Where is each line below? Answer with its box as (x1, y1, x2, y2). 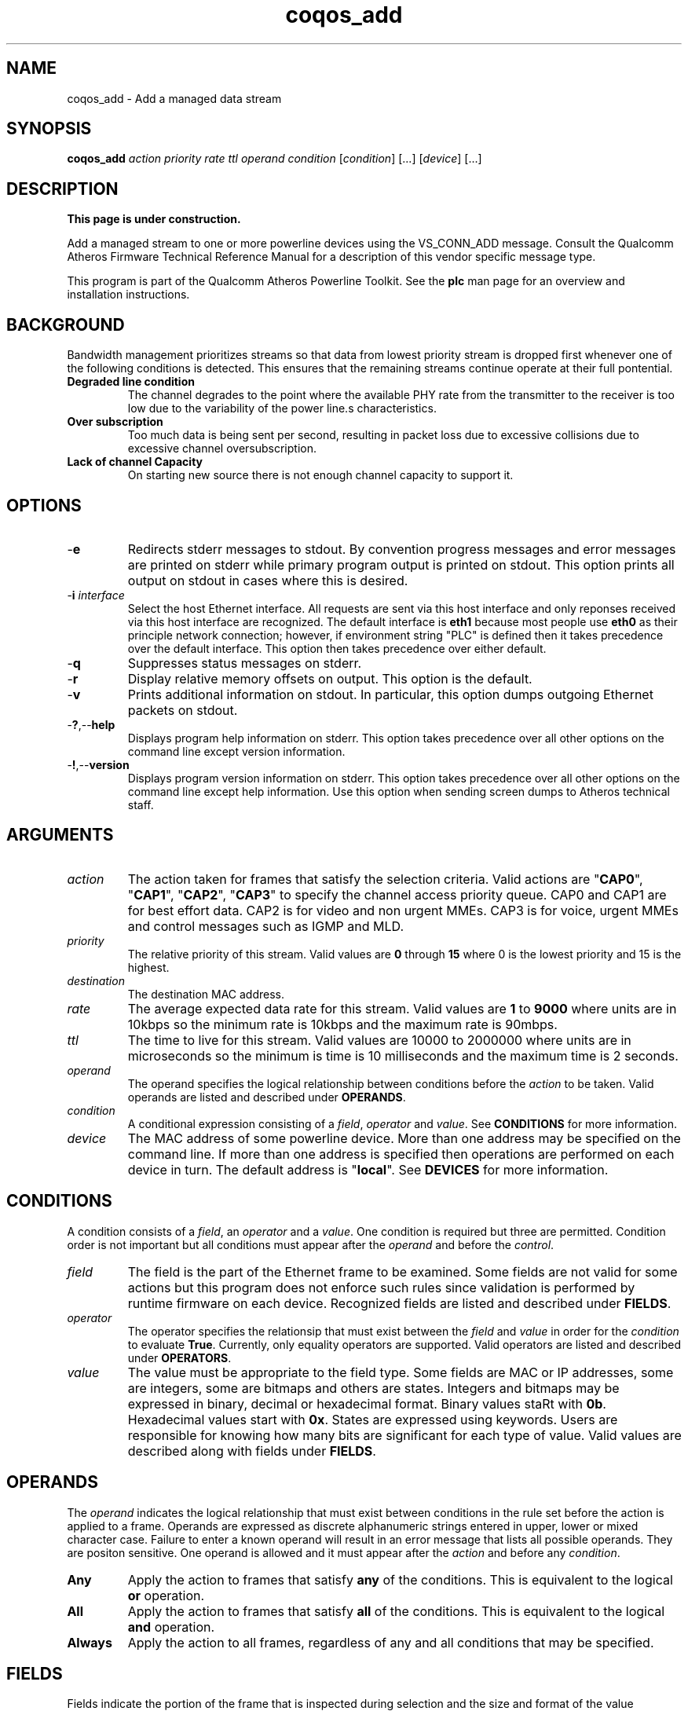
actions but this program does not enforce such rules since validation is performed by (127, 1279, 635, 1295)
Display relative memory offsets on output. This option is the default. (127, 670, 532, 687)
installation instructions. (67, 288, 190, 302)
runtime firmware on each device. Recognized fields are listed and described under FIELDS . (127, 1295, 672, 1311)
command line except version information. (127, 744, 346, 758)
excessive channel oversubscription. (127, 441, 317, 456)
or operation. (127, 1587, 205, 1603)
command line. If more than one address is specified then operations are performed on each (127, 1145, 675, 1162)
